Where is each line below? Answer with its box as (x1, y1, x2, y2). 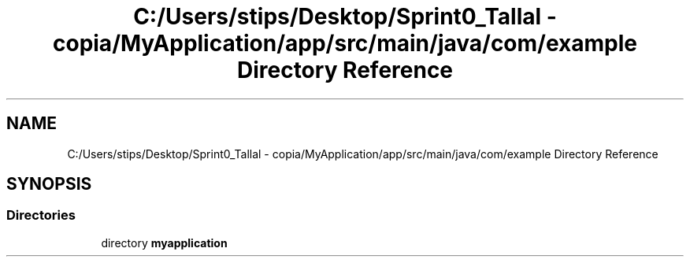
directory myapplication (101, 235, 228, 250)
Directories (6, 207, 76, 224)
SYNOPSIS (6, 174, 92, 194)
